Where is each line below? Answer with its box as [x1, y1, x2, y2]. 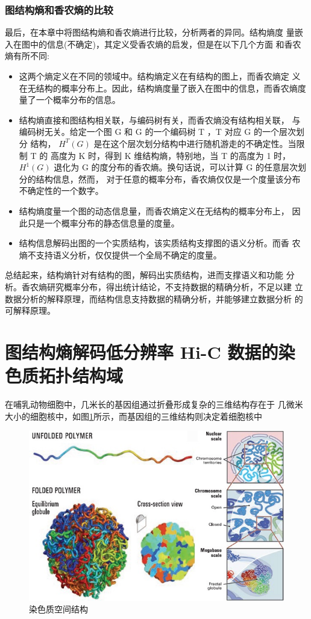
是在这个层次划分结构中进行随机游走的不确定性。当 [93, 137, 297, 149]
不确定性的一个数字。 [19, 184, 104, 197]
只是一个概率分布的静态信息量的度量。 [27, 216, 180, 229]
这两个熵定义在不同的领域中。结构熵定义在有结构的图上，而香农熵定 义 [19, 70, 301, 82]
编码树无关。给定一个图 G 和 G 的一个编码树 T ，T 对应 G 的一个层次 [19, 125, 296, 138]
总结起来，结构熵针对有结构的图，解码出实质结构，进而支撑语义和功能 [5, 269, 283, 281]
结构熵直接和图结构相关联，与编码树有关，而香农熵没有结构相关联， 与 [19, 113, 301, 126]
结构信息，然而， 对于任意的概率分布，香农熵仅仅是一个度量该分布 [36, 172, 301, 185]
